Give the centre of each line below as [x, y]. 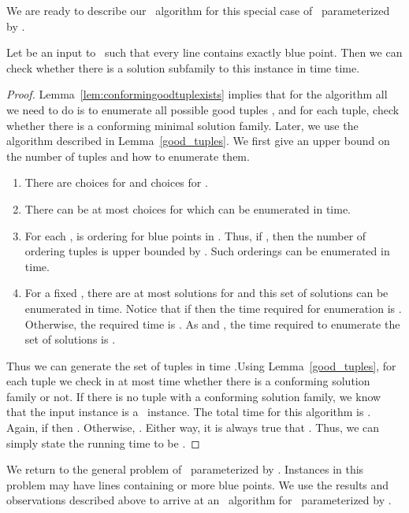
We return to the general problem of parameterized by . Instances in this [185, 469]
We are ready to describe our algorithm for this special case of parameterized [198, 10]
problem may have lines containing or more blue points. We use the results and [198, 484]
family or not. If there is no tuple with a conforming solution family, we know [194, 396]
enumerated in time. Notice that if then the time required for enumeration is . [213, 308]
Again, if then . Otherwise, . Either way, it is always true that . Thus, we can [193, 427]
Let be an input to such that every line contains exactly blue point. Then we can [204, 52]
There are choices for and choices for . [116, 182]
